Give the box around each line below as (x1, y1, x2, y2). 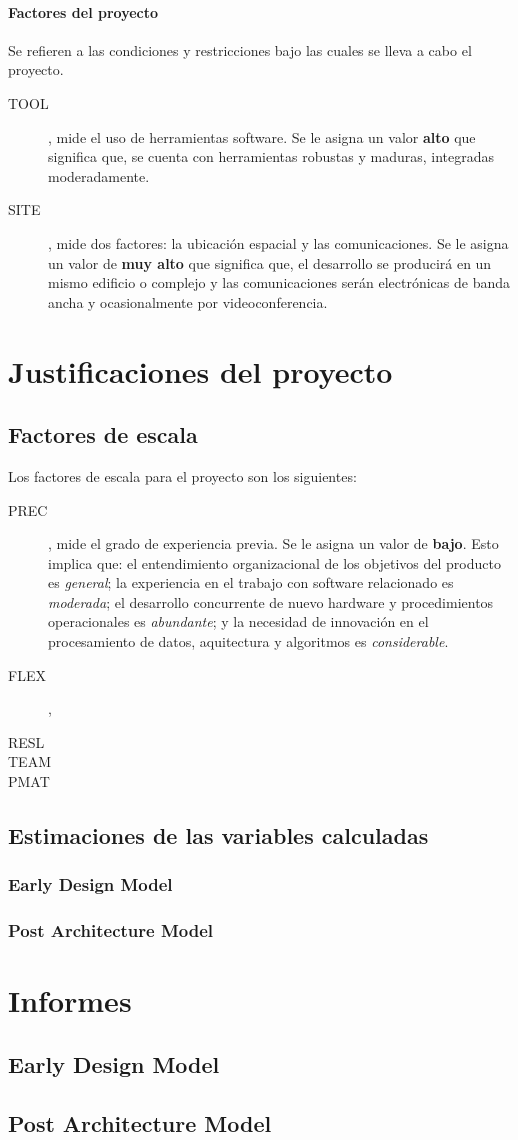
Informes (8, 980, 132, 1021)
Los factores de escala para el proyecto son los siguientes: (8, 465, 357, 486)
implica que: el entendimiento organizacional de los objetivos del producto (48, 552, 501, 573)
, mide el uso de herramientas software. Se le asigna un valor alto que (48, 126, 476, 147)
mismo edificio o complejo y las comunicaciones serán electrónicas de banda (48, 272, 511, 293)
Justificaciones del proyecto (8, 350, 393, 391)
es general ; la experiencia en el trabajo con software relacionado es (48, 572, 454, 593)
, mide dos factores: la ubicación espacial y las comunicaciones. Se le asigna (48, 232, 509, 253)
